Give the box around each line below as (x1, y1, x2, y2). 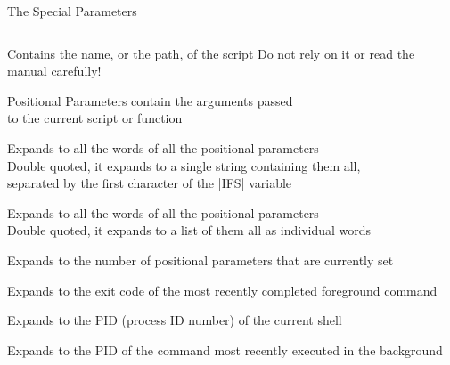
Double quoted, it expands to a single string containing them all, (7, 156, 361, 174)
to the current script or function (7, 109, 183, 127)
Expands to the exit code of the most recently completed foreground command (7, 280, 438, 299)
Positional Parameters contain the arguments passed (7, 91, 293, 109)
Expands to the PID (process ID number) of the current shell (7, 311, 342, 329)
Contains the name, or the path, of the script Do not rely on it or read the (7, 44, 415, 62)
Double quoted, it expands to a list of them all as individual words (7, 221, 372, 239)
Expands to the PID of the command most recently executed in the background (7, 340, 443, 359)
